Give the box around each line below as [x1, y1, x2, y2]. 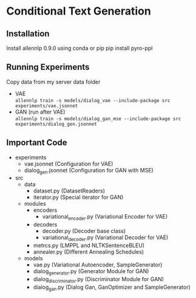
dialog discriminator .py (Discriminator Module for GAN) [33, 275, 164, 284]
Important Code [6, 138, 68, 148]
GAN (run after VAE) [15, 108, 66, 115]
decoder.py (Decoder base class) [42, 228, 126, 235]
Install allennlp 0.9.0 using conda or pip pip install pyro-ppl [6, 44, 153, 52]
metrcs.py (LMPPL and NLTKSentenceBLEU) [33, 242, 144, 249]
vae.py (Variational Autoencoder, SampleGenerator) [33, 261, 163, 268]
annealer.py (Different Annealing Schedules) [33, 248, 144, 256]
